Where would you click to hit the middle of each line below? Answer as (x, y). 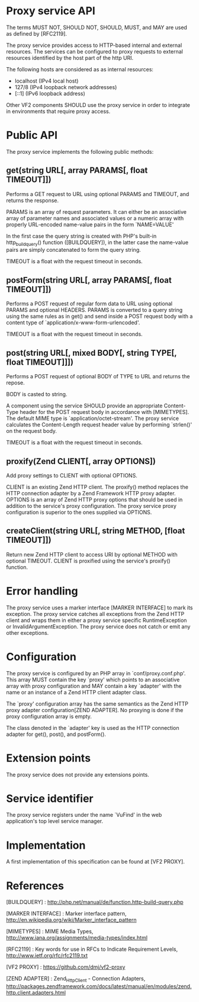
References (35, 886)
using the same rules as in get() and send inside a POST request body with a (99, 317)
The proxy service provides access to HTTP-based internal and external (94, 45)
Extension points (48, 758)
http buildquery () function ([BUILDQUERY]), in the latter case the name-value (97, 243)
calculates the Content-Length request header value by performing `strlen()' (99, 425)
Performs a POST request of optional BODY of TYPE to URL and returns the (98, 377)
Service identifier (50, 799)
